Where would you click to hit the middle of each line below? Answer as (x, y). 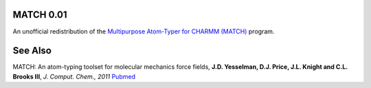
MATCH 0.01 (40, 15)
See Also (32, 51)
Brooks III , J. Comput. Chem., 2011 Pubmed (74, 76)
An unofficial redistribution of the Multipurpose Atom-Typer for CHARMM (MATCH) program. (144, 31)
